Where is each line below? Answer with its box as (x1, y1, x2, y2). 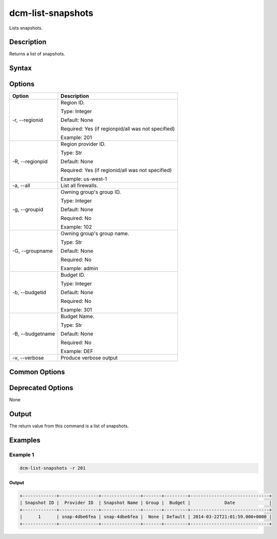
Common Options (9, 367, 65, 376)
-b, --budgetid (12, 289, 46, 296)
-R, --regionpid (12, 158, 48, 165)
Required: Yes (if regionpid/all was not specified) (60, 125, 175, 132)
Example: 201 (60, 134, 92, 141)
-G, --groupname (12, 247, 53, 254)
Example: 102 (60, 223, 92, 230)
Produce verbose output (60, 355, 118, 361)
